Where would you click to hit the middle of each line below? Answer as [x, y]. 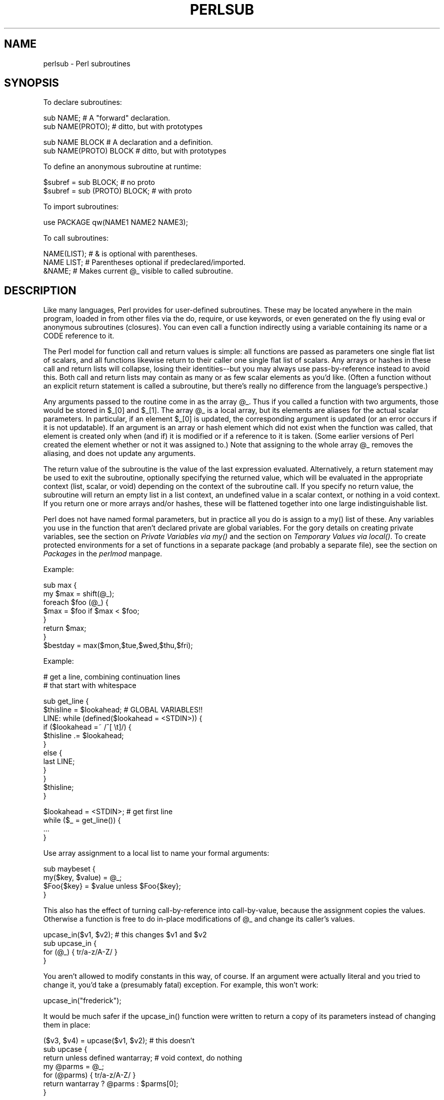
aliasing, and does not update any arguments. [119, 453]
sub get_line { [66, 701]
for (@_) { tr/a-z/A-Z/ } [80, 952]
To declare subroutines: [83, 102]
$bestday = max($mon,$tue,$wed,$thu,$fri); [118, 646]
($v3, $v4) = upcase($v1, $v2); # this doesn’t [119, 1041]
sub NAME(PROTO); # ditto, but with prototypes [123, 127]
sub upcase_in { [70, 943]
